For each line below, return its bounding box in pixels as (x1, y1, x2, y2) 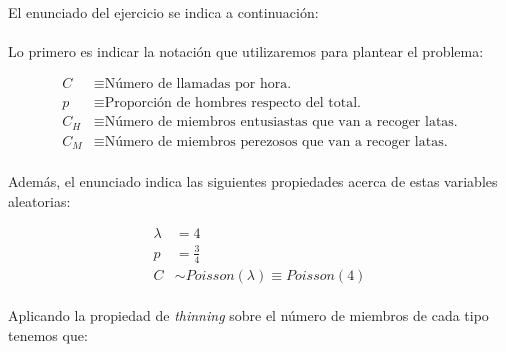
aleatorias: (8, 190, 71, 211)
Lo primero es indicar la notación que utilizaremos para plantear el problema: (8, 40, 484, 61)
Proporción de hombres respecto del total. (104, 96, 361, 111)
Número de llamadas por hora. (104, 77, 292, 92)
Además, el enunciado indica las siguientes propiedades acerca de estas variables (8, 171, 498, 191)
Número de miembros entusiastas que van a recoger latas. (104, 115, 458, 130)
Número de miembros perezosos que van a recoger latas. (104, 134, 448, 149)
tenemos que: (8, 324, 88, 345)
